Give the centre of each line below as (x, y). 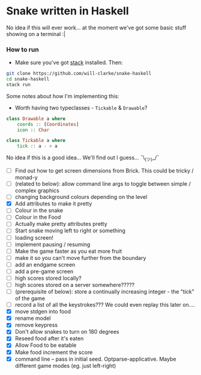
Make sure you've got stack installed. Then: (69, 63)
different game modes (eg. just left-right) (65, 365)
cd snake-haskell (28, 79)
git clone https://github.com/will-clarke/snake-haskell (79, 74)
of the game (30, 298)
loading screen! (34, 237)
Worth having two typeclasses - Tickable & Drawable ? (81, 108)
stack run (19, 84)
